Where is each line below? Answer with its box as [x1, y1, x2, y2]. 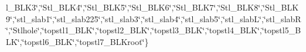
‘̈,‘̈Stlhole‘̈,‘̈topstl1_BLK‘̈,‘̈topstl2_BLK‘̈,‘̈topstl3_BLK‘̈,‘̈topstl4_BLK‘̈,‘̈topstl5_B [6, 24, 301, 36]
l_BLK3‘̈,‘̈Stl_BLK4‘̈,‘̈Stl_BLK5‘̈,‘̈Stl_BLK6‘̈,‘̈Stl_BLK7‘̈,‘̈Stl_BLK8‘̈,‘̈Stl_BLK [6, 1, 299, 13]
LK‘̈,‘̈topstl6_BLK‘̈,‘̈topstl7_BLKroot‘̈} [6, 35, 149, 47]
